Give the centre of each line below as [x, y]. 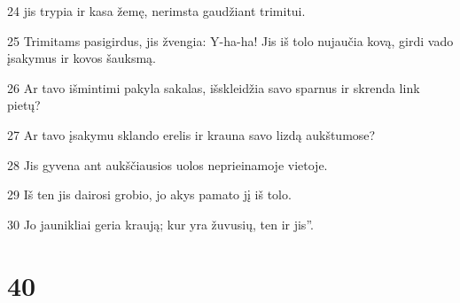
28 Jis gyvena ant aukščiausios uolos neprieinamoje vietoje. [168, 164]
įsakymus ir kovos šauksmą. [82, 58]
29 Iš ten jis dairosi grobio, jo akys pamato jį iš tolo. [149, 194]
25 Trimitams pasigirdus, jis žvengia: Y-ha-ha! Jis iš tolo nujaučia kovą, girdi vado [230, 40]
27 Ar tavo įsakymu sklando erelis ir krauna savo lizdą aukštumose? [191, 134]
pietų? [24, 105]
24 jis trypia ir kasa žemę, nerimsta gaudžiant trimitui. [156, 11]
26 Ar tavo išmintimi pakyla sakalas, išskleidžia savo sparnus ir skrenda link [214, 87]
